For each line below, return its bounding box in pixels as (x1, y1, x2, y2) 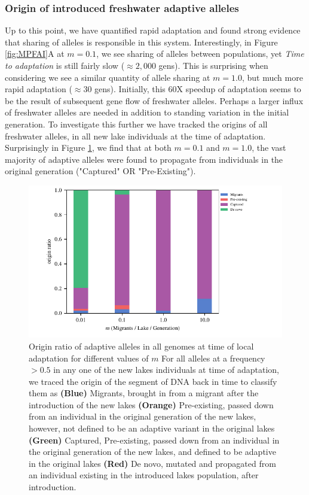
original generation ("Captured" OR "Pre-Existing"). (5, 165, 196, 177)
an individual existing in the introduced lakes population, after (29, 469, 259, 481)
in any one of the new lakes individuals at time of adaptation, (53, 363, 280, 376)
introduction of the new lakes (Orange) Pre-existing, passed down (29, 398, 274, 411)
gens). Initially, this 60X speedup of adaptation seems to (94, 83, 301, 95)
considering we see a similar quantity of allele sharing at (5, 71, 210, 83)
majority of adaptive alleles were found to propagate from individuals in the (5, 153, 283, 165)
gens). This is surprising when (158, 59, 268, 71)
